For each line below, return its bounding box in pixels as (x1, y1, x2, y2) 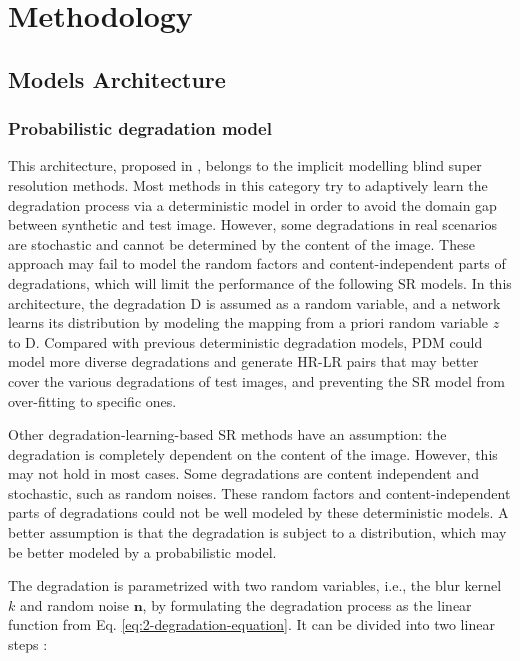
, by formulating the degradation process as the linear (142, 594, 472, 615)
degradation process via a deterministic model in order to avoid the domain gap (8, 194, 497, 215)
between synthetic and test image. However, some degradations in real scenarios (8, 214, 497, 235)
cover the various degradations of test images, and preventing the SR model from (8, 370, 505, 391)
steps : (8, 634, 48, 655)
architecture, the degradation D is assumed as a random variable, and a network (8, 292, 501, 313)
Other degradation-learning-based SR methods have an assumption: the (8, 424, 447, 445)
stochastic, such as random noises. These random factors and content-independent (8, 482, 511, 503)
